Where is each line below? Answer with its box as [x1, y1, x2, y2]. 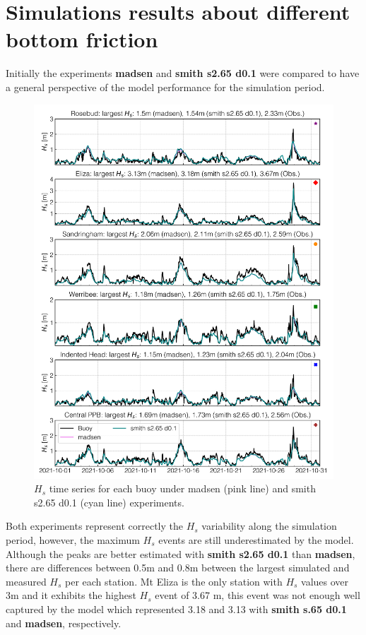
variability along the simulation [201, 518, 337, 533]
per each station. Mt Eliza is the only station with [65, 574, 283, 588]
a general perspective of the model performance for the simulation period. [6, 79, 325, 94]
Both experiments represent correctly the [6, 518, 183, 533]
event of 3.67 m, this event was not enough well [155, 588, 360, 603]
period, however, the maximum [6, 533, 140, 547]
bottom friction [6, 25, 158, 54]
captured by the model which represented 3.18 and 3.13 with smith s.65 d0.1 [6, 601, 347, 616]
